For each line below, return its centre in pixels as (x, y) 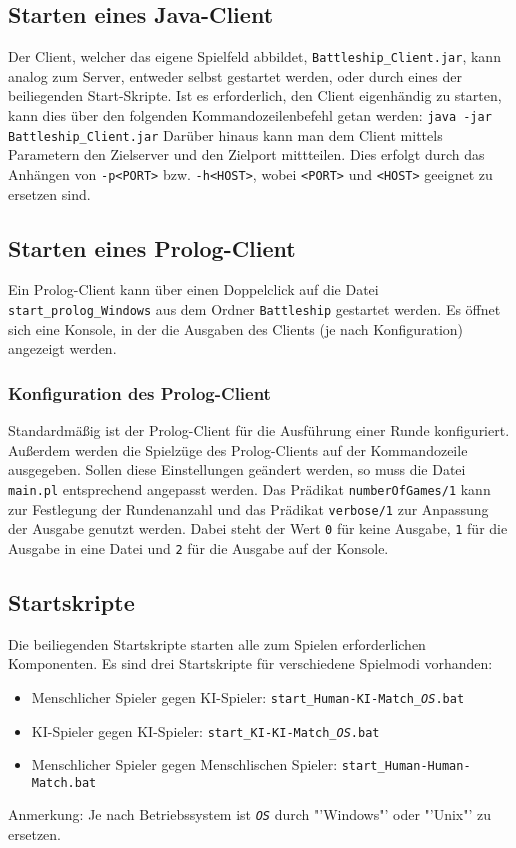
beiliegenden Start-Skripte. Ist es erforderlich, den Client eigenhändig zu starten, (255, 95)
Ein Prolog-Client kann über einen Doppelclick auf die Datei (193, 289)
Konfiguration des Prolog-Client (139, 392)
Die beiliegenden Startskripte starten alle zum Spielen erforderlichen (217, 643)
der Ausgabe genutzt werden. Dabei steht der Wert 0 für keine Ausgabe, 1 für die (258, 528)
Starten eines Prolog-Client (152, 247)
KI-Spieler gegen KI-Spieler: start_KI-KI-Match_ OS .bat (205, 730)
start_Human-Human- (406, 766)
